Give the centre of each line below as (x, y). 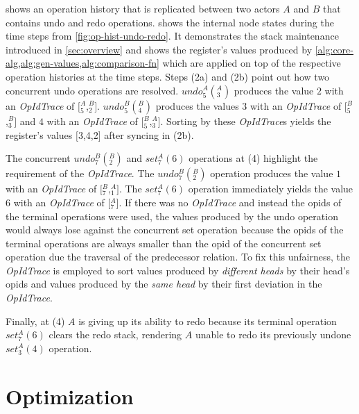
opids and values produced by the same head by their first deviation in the (164, 284)
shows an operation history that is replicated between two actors (143, 8)
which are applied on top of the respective (252, 63)
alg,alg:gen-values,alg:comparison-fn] (82, 63)
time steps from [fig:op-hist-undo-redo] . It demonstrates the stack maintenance (172, 36)
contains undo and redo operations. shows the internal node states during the (170, 22)
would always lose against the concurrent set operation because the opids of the (175, 230)
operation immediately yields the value (271, 189)
